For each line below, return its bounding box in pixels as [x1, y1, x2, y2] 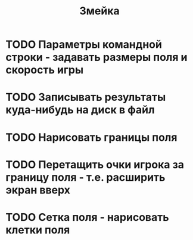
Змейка [79, 4, 120, 18]
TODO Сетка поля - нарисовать [5, 210, 169, 224]
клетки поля [5, 223, 70, 236]
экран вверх [5, 183, 71, 196]
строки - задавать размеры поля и [5, 51, 188, 64]
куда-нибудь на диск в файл [5, 103, 155, 117]
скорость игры [5, 63, 84, 77]
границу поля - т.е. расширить [5, 170, 166, 184]
